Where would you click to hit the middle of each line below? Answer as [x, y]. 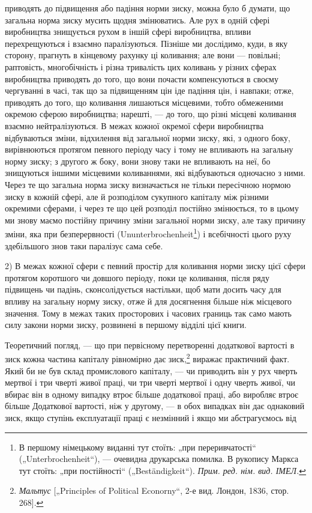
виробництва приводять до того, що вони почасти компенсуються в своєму [142, 78]
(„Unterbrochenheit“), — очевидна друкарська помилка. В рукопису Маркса [159, 459]
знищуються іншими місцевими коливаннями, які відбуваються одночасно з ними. [155, 173]
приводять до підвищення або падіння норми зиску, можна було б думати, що [148, 8]
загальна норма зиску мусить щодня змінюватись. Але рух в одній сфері [137, 20]
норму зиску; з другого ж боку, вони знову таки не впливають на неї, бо [138, 161]
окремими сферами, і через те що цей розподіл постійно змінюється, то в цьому [152, 208]
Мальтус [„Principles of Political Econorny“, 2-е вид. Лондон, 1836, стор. [154, 490]
